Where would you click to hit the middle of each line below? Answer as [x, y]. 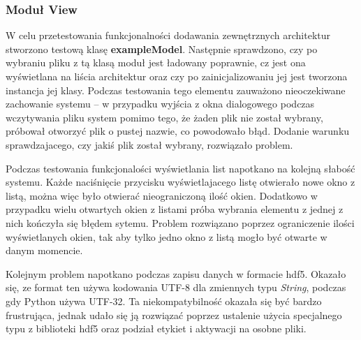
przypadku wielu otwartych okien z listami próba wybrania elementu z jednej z [175, 209]
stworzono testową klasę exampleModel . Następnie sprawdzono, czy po [162, 49]
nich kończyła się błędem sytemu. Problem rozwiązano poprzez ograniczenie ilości [180, 222]
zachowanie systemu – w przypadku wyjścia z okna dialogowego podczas [160, 104]
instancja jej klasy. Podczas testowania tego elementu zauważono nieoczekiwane [176, 90]
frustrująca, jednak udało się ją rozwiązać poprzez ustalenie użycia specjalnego [174, 315]
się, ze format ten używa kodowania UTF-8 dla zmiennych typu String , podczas [176, 287]
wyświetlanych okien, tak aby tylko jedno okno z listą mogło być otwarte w [167, 236]
